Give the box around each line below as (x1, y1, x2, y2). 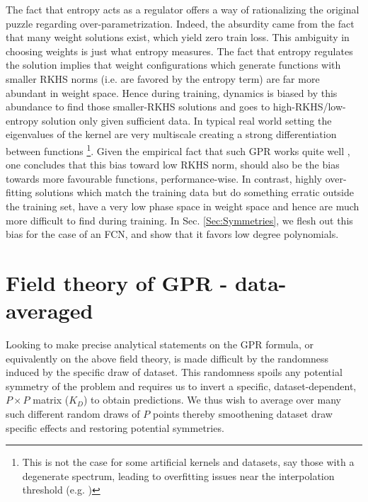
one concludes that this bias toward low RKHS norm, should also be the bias (6, 157, 340, 172)
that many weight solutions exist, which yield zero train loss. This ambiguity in (6, 30, 350, 45)
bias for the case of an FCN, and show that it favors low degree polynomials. (6, 227, 339, 241)
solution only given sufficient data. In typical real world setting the (41, 113, 332, 127)
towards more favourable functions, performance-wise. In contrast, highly (6, 171, 323, 186)
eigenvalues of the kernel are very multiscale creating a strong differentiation (6, 127, 337, 142)
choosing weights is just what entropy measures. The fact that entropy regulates (6, 43, 353, 58)
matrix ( (33, 392, 69, 407)
